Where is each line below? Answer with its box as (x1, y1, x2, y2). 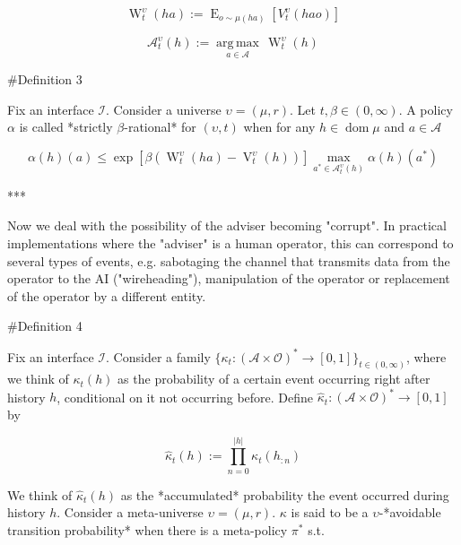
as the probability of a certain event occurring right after (117, 369, 431, 388)
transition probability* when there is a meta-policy (7, 520, 288, 539)
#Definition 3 (7, 70, 83, 89)
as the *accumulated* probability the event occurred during (120, 485, 449, 504)
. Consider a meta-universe (57, 503, 204, 522)
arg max (216, 37, 259, 50)
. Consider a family (106, 347, 211, 366)
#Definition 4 (7, 316, 83, 335)
